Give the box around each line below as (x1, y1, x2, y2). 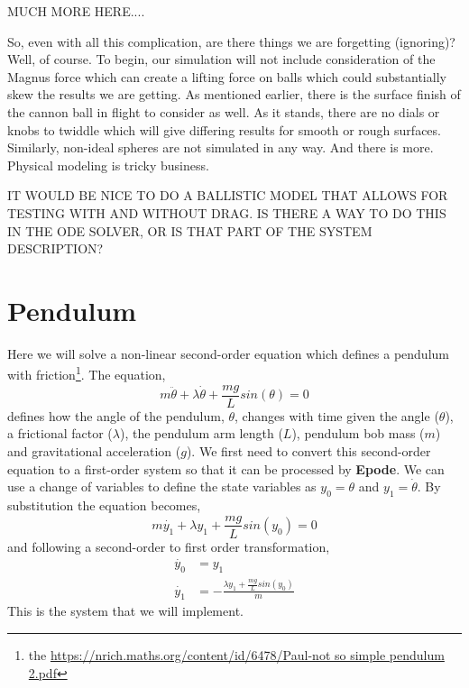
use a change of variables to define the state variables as (7, 477, 317, 496)
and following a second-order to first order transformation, (7, 537, 330, 555)
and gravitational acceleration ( (7, 441, 181, 460)
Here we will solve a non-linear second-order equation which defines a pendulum (7, 344, 449, 362)
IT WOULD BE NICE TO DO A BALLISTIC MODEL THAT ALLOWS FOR (7, 186, 448, 205)
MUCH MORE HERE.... (7, 2, 145, 20)
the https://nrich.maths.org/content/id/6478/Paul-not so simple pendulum (28, 646, 445, 665)
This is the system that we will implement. (7, 601, 244, 620)
